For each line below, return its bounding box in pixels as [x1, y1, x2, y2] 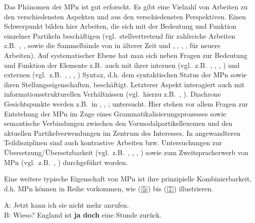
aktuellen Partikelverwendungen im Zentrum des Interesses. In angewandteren [4, 127, 241, 138]
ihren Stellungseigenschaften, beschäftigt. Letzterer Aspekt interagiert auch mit [4, 79, 245, 89]
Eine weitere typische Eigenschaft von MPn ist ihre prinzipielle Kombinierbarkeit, [4, 173, 252, 184]
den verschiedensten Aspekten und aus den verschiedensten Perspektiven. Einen [4, 11, 246, 21]
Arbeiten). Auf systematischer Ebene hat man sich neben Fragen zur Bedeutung [4, 50, 248, 60]
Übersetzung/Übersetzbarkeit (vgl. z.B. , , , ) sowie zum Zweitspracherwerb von [4, 147, 249, 157]
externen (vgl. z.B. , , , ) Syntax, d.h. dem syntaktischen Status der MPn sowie [4, 69, 247, 80]
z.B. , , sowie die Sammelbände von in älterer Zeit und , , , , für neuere [4, 40, 221, 51]
